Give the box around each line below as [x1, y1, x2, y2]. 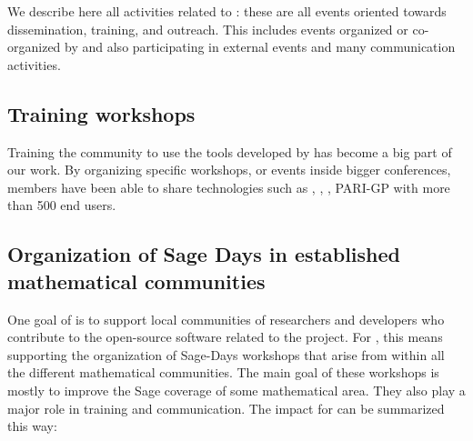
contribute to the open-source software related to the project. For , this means [7, 327, 443, 346]
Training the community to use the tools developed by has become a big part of [7, 142, 452, 161]
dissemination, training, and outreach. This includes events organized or [7, 19, 408, 38]
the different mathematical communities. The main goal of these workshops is [7, 363, 439, 382]
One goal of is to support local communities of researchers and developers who [7, 309, 445, 328]
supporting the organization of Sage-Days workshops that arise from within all [7, 345, 445, 364]
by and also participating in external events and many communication [65, 37, 456, 56]
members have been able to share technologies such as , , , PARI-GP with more [7, 177, 450, 196]
